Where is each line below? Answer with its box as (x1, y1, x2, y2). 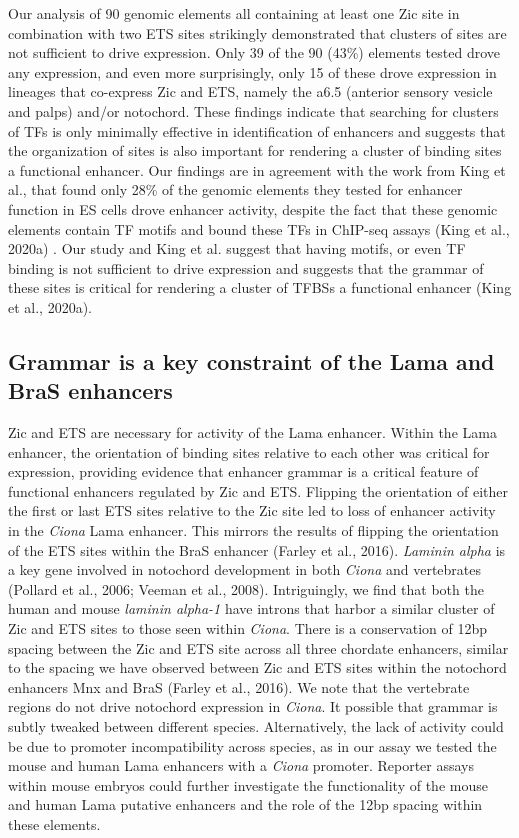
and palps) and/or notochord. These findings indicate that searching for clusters (8, 100, 499, 121)
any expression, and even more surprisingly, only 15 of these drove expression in (8, 61, 497, 82)
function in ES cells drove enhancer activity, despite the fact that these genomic (8, 198, 498, 219)
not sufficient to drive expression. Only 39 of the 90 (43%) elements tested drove (8, 42, 501, 63)
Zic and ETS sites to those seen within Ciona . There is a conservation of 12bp (8, 618, 487, 639)
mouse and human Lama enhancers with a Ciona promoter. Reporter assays (8, 755, 474, 776)
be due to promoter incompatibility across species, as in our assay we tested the (8, 735, 497, 756)
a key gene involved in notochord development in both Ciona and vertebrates (8, 559, 482, 580)
